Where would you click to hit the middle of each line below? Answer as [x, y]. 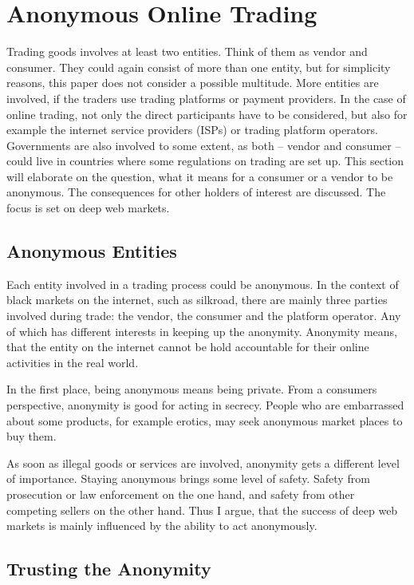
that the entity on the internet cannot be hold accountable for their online [188, 347]
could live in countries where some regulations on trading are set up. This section [205, 161]
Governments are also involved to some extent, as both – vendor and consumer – [204, 145]
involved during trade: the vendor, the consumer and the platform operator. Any [204, 316]
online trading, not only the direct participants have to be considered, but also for [207, 114]
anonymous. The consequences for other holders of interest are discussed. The [196, 192]
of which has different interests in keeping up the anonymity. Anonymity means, [202, 331]
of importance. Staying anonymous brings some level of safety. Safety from [188, 478]
